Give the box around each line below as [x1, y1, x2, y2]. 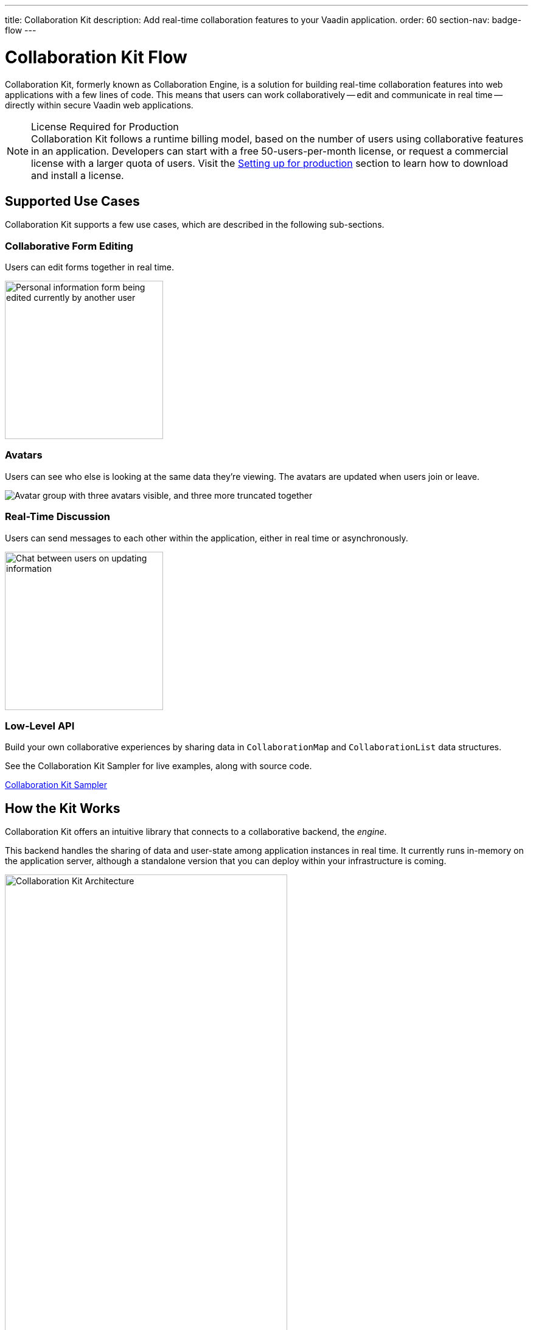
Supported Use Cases [5, 193, 140, 209]
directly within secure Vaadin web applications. [5, 99, 193, 110]
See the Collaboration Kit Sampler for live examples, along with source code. [5, 761, 312, 772]
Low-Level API [5, 719, 75, 732]
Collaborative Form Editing [5, 239, 133, 252]
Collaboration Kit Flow [5, 46, 187, 68]
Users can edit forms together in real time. [5, 262, 175, 273]
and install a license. [31, 169, 124, 181]
